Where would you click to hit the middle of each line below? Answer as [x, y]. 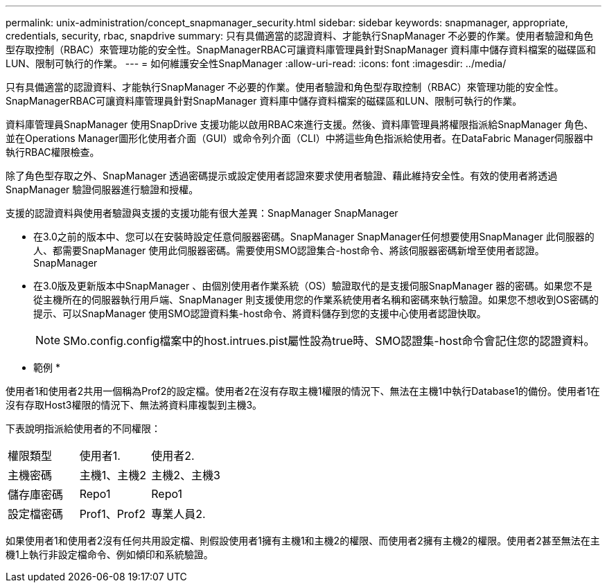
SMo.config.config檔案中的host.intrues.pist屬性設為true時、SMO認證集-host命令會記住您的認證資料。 [329, 341]
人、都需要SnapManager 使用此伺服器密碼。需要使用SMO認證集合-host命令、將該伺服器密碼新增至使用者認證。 [289, 250]
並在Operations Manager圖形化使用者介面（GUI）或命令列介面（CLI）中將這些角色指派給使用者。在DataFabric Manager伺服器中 [299, 138]
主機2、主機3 [186, 475]
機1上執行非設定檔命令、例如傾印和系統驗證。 [109, 554]
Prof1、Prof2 [112, 514]
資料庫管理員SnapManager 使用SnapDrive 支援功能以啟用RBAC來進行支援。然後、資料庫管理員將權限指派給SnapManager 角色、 [300, 124]
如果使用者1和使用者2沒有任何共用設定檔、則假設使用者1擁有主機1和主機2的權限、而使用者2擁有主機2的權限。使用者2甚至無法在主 [303, 541]
